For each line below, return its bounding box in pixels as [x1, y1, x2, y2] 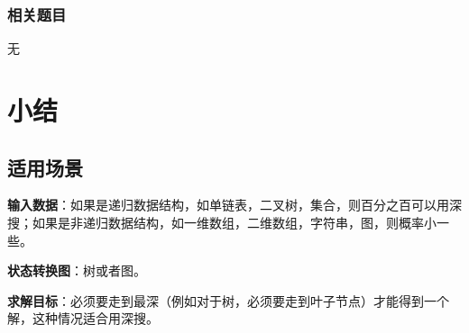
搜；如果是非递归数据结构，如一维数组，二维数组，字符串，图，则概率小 [7, 212, 437, 231]
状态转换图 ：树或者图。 [7, 261, 146, 280]
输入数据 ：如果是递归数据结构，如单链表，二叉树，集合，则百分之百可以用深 [7, 195, 462, 214]
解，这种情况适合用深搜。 [7, 309, 159, 328]
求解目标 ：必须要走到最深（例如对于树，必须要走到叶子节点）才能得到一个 [7, 291, 449, 310]
